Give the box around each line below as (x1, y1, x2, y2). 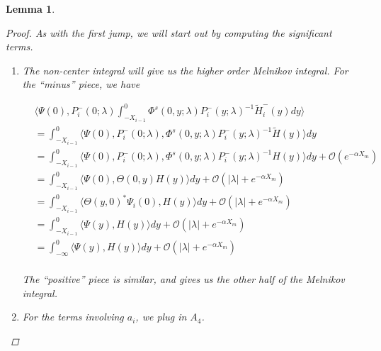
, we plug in (135, 309, 187, 324)
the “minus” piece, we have (22, 77, 140, 91)
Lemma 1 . (6, 1, 55, 16)
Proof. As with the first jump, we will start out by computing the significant (6, 25, 332, 40)
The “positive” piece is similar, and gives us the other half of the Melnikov (22, 272, 345, 286)
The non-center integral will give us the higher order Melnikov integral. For (22, 62, 348, 77)
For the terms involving (22, 309, 124, 324)
